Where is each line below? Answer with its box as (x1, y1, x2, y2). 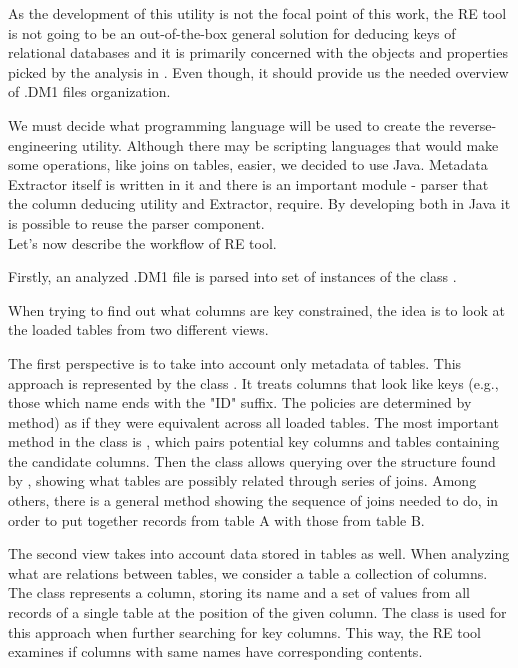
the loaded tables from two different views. (8, 319, 269, 340)
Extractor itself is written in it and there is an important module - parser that (8, 173, 489, 194)
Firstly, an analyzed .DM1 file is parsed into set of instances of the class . (8, 266, 457, 287)
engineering (8, 134, 78, 155)
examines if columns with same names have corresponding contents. (8, 641, 423, 662)
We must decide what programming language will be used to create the (8, 114, 445, 135)
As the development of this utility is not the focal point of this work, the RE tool (8, 3, 507, 23)
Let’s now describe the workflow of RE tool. (8, 232, 277, 253)
